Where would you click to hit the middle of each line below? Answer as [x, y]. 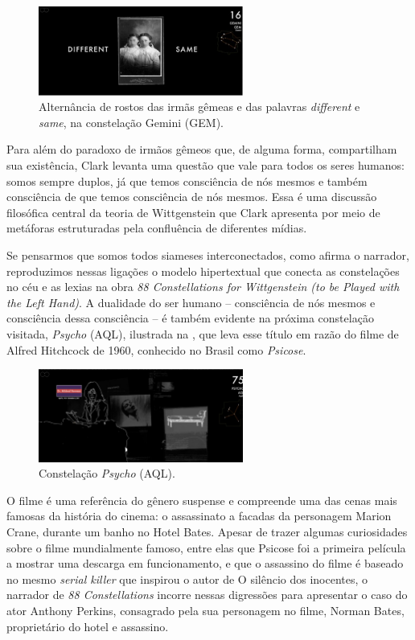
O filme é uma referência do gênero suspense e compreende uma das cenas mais [202, 500]
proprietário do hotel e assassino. [88, 626]
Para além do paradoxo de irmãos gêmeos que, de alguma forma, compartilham [202, 149]
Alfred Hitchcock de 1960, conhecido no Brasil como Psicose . [156, 349]
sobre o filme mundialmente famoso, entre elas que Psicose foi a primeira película [206, 547]
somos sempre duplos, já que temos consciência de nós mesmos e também [187, 181]
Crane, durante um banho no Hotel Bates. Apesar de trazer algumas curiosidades [207, 532]
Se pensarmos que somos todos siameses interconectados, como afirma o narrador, [208, 255]
